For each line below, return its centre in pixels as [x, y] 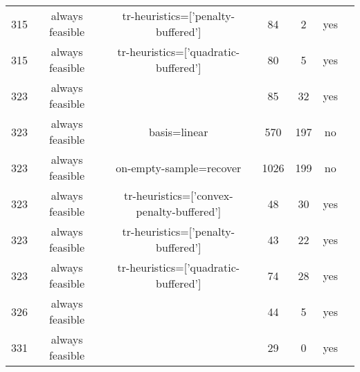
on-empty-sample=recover [179, 167]
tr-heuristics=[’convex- [179, 195]
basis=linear [179, 131]
